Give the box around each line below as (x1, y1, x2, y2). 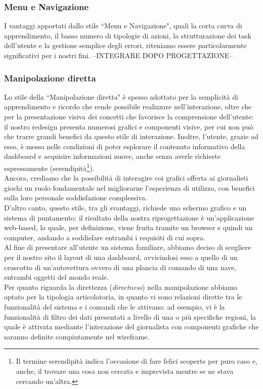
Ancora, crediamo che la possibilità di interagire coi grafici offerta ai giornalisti (4, 172, 248, 183)
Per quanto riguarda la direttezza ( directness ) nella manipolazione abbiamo (4, 281, 237, 292)
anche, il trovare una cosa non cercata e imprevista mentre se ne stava (16, 365, 234, 376)
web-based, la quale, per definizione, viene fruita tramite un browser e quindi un (4, 222, 253, 233)
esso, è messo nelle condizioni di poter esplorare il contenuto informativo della (4, 141, 245, 151)
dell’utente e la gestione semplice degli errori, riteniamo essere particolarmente (4, 40, 247, 51)
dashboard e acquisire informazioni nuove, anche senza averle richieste (4, 151, 221, 161)
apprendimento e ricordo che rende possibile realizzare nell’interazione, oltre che (4, 101, 252, 112)
